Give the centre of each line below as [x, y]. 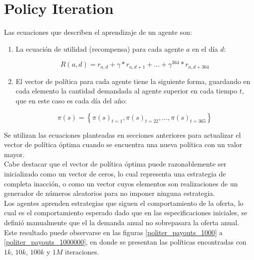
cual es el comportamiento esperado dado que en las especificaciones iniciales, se [126, 213]
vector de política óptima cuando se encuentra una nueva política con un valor [123, 144]
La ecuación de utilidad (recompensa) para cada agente [100, 48]
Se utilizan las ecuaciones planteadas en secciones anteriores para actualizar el [123, 134]
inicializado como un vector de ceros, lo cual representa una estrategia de [115, 173]
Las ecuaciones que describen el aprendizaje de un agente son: [98, 32]
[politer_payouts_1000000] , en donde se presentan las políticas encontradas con [125, 242]
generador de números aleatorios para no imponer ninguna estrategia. [110, 193]
